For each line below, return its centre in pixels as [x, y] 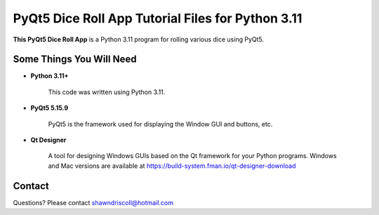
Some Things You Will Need [75, 59]
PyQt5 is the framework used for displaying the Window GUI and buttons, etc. [160, 124]
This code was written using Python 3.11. [107, 92]
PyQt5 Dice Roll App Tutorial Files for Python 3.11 [158, 18]
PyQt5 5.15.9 [49, 108]
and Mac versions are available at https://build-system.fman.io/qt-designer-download [172, 166]
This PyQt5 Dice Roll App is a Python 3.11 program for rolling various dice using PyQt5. [139, 39]
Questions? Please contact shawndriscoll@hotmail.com [93, 202]
